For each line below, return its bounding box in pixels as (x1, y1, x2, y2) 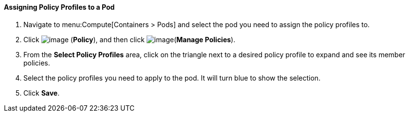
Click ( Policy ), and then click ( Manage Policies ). (23, 35, 236, 44)
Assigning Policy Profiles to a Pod (4, 3, 115, 11)
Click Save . (23, 88, 60, 97)
